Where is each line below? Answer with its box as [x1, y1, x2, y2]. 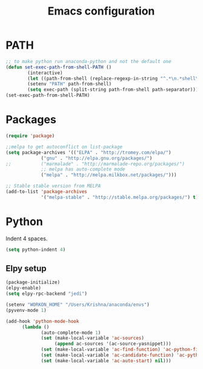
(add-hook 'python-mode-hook [5, 318, 79, 324]
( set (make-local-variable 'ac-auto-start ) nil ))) [41, 357, 171, 364]
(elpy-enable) [5, 285, 42, 291]
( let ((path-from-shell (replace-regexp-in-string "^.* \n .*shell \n [27, 75, 201, 81]
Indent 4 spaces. [5, 235, 48, 242]
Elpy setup [5, 263, 47, 274]
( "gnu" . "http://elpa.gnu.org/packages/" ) [41, 155, 153, 161]
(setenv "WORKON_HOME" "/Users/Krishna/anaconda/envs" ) [5, 302, 150, 308]
